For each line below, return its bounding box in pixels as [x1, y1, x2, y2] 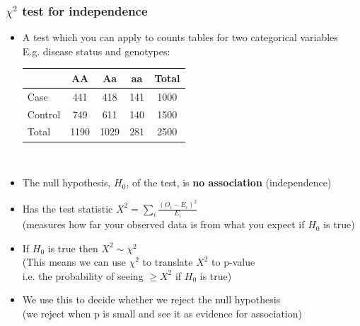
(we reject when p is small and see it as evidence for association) [22, 306, 302, 321]
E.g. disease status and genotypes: [22, 43, 170, 58]
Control [27, 106, 61, 121]
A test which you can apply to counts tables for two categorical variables [22, 30, 338, 45]
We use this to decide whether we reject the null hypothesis [22, 292, 281, 307]
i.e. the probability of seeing [22, 268, 144, 283]
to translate [142, 254, 193, 269]
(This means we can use [22, 254, 126, 269]
